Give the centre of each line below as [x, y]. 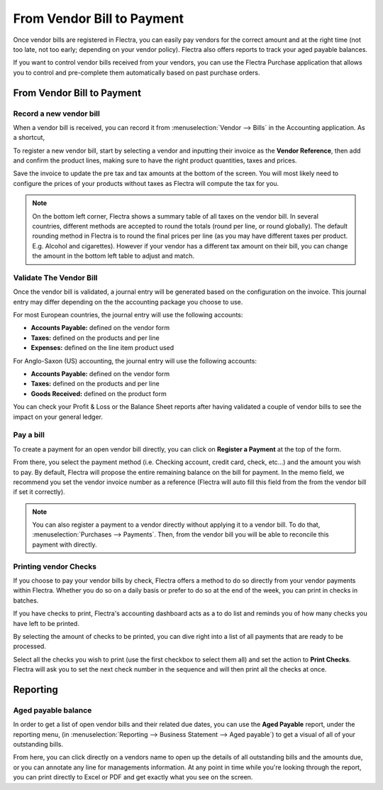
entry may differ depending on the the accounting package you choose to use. [128, 302]
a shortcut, [29, 138]
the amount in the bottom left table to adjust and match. [113, 256]
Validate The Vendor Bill [55, 278]
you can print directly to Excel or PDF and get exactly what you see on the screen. [133, 777]
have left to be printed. [46, 623]
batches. [26, 600]
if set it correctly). [39, 492]
